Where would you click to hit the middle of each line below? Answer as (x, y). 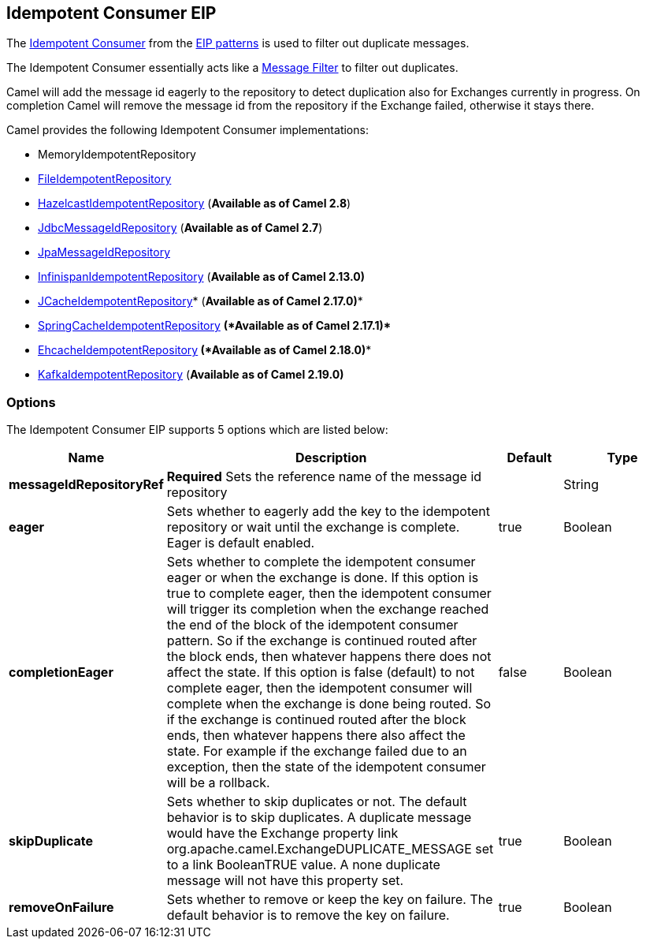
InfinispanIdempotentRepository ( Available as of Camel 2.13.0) (201, 277)
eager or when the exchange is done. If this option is (323, 578)
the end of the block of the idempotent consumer (312, 625)
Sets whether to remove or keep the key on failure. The (330, 900)
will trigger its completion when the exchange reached (328, 609)
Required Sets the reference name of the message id (324, 477)
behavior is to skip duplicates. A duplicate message (319, 818)
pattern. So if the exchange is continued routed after (322, 641)
